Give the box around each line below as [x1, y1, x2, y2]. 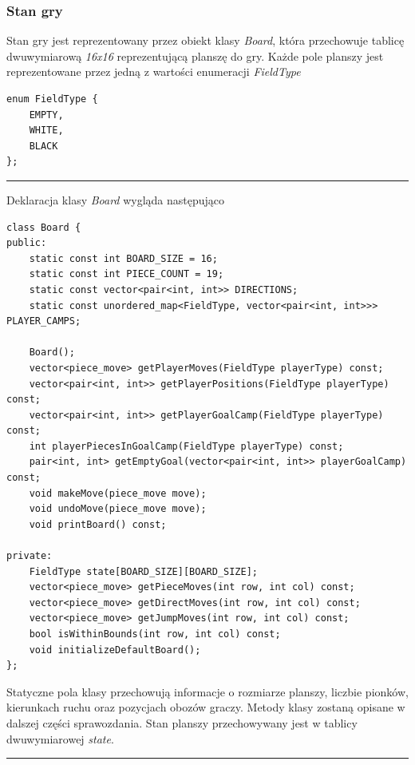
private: [6, 550, 53, 562]
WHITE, [29, 125, 64, 137]
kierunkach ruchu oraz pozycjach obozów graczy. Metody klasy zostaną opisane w [6, 699, 405, 715]
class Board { [6, 221, 81, 233]
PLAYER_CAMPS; [6, 315, 81, 327]
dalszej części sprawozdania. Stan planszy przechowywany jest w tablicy [6, 714, 358, 731]
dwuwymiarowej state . [6, 730, 114, 747]
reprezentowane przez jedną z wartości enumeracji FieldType [6, 63, 301, 80]
